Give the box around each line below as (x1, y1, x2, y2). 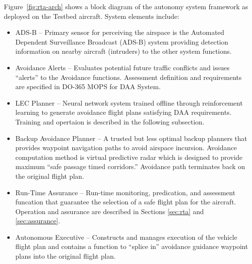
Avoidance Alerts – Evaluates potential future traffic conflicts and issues (15, 62, 230, 72)
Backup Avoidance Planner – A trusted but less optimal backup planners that (15, 133, 248, 143)
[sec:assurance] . (15, 216, 60, 226)
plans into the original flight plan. (15, 251, 116, 261)
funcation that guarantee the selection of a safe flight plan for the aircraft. (15, 197, 236, 207)
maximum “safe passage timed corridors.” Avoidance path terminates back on (15, 161, 245, 171)
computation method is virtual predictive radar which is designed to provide (15, 152, 243, 162)
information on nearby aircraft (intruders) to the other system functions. (15, 46, 232, 56)
